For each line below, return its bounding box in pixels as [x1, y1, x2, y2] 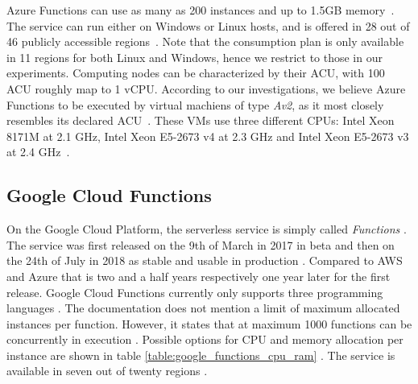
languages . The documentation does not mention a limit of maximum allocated [6, 299, 400, 316]
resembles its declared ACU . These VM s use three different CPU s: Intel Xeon [6, 112, 395, 129]
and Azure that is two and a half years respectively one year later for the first [6, 267, 391, 284]
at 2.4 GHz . [6, 143, 70, 160]
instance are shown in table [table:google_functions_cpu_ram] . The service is [6, 346, 395, 363]
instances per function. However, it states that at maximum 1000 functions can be [6, 315, 412, 332]
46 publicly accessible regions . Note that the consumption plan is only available [6, 33, 404, 50]
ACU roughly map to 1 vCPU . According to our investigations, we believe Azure [6, 80, 406, 97]
